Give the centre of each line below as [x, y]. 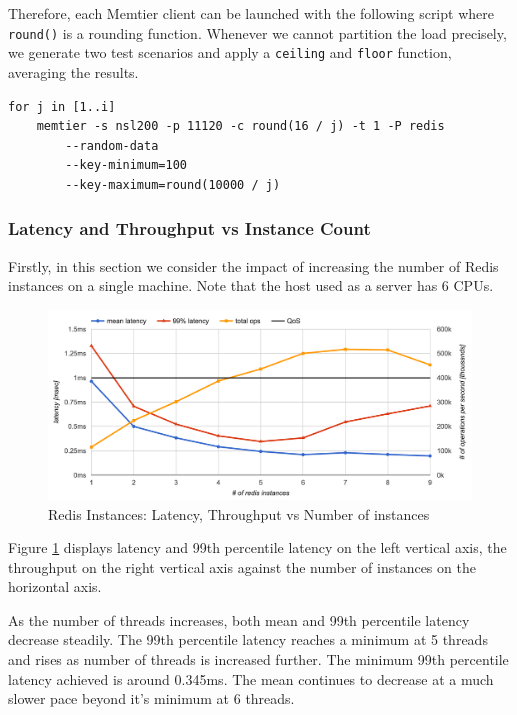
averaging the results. [73, 71]
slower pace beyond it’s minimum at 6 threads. [151, 698]
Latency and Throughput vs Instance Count [189, 228]
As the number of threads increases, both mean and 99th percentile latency [239, 619]
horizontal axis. [55, 586]
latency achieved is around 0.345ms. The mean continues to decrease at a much [251, 678]
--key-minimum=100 [126, 165]
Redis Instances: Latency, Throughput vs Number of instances [239, 513]
